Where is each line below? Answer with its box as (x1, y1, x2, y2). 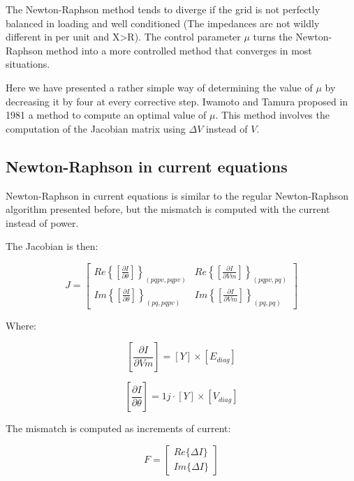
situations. (6, 57, 50, 71)
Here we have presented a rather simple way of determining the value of (6, 80, 313, 94)
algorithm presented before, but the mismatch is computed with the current (6, 202, 330, 216)
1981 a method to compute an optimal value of (6, 108, 207, 122)
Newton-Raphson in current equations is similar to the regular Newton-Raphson (6, 188, 348, 202)
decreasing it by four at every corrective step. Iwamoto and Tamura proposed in (6, 94, 348, 108)
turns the (253, 29, 293, 44)
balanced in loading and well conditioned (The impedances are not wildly (6, 15, 320, 30)
